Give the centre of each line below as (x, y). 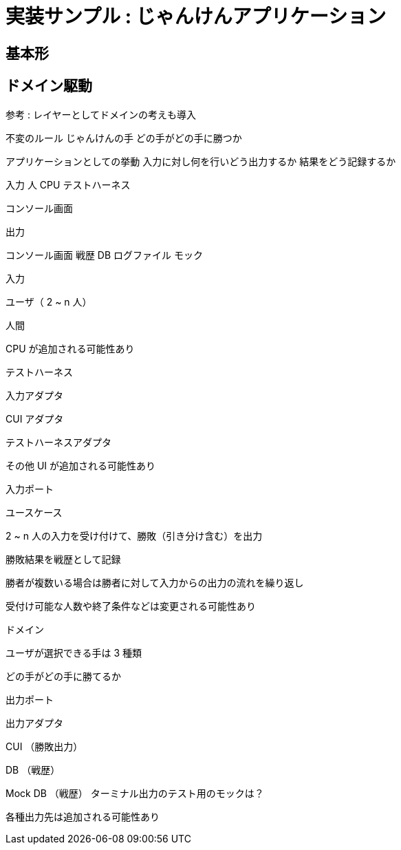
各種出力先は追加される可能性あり (83, 816)
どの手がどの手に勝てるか (63, 676)
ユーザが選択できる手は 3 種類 (74, 652)
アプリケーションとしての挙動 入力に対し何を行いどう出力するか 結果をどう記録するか (201, 161)
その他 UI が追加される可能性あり (81, 465)
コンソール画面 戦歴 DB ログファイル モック (105, 255)
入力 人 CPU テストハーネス (68, 184)
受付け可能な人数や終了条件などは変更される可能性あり (131, 606)
